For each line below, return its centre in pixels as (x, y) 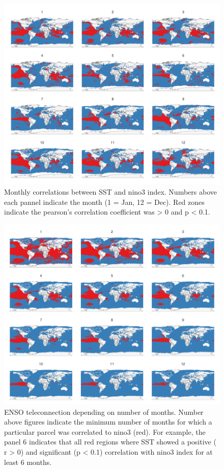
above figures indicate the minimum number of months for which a (108, 422)
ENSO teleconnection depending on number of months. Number (104, 412)
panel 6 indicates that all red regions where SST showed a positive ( (110, 442)
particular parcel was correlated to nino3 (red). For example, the (105, 431)
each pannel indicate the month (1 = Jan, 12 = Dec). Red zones (104, 202)
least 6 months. (28, 462)
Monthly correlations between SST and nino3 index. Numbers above (110, 191)
